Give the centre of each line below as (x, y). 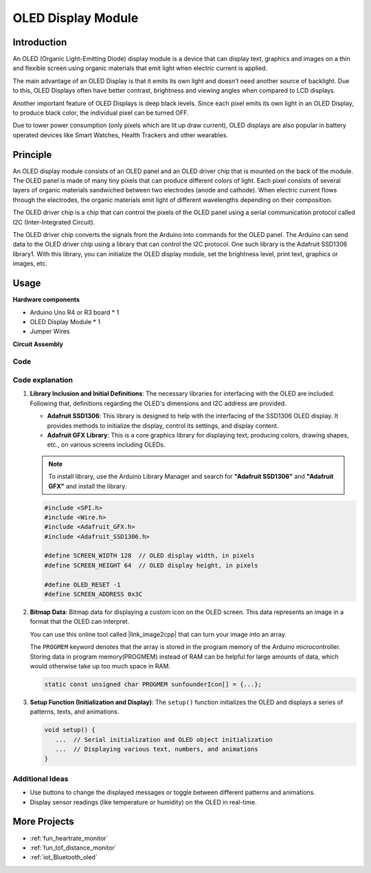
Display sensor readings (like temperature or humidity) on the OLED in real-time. (143, 802)
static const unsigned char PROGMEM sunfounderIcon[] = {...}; (153, 684)
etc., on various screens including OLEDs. (106, 445)
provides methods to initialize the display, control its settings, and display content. (163, 425)
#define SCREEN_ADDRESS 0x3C (93, 594)
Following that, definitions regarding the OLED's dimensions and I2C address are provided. (158, 403)
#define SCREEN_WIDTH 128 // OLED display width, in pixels (149, 556)
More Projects (44, 822)
